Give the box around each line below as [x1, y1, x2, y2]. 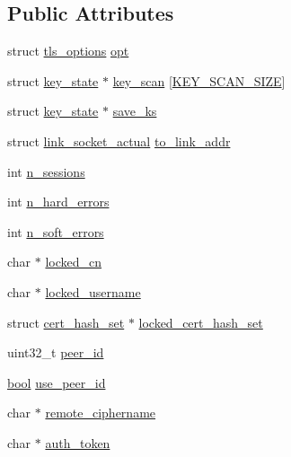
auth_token [45, 433, 110, 452]
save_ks [112, 101, 157, 120]
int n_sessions [7, 162, 85, 180]
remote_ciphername [45, 403, 156, 422]
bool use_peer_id [7, 373, 106, 391]
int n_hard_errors [7, 192, 110, 211]
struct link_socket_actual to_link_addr [7, 131, 231, 150]
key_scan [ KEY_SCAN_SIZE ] [112, 71, 286, 90]
